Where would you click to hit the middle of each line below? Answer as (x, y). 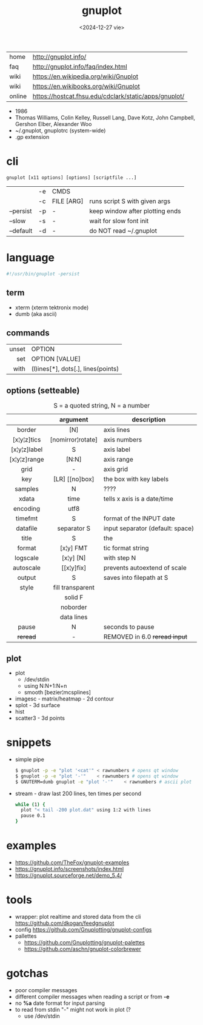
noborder (74, 607)
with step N (120, 558)
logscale (27, 558)
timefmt (27, 519)
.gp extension (32, 136)
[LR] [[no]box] (74, 479)
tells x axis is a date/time (138, 499)
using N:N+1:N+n (45, 685)
